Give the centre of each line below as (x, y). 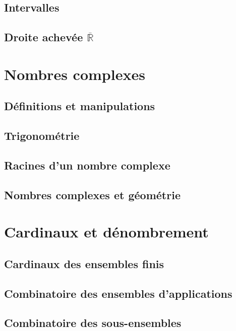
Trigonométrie (42, 136)
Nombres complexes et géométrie (92, 194)
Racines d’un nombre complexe (87, 165)
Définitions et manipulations (80, 106)
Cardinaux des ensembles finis (84, 263)
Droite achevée (44, 37)
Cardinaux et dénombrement (106, 232)
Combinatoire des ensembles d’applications (118, 293)
